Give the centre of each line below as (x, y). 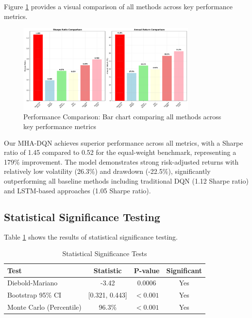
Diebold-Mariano (33, 283)
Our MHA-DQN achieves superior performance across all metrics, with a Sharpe (124, 142)
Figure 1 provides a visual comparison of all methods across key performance (118, 6)
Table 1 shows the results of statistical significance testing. (91, 237)
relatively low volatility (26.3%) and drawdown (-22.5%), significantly (107, 171)
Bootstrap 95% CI (34, 295)
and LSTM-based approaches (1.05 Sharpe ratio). (77, 190)
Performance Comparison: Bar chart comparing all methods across (122, 117)
